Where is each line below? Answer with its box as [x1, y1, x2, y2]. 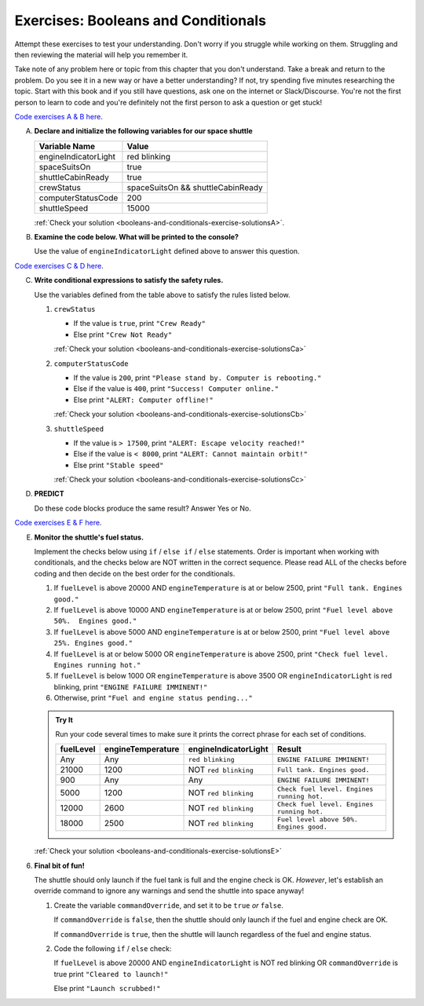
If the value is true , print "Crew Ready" [73, 319, 206, 328]
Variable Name [38, 141, 96, 152]
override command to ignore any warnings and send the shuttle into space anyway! [34, 886, 305, 895]
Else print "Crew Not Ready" [73, 330, 173, 339]
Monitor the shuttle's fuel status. [34, 532, 144, 542]
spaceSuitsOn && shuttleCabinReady [126, 181, 263, 192]
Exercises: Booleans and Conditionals [14, 12, 267, 29]
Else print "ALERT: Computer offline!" [73, 395, 214, 404]
